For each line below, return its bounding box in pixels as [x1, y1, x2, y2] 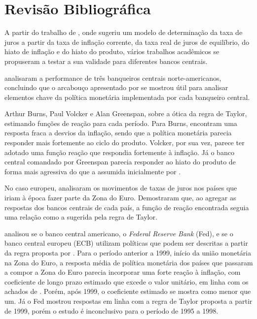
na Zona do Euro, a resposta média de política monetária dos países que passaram [4, 257, 253, 267]
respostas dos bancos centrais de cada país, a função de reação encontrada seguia [4, 202, 249, 212]
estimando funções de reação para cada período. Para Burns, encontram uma [4, 118, 237, 128]
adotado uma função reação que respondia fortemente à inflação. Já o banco [4, 147, 234, 157]
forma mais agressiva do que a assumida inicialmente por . [4, 166, 181, 176]
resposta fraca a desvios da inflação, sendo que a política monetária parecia [4, 128, 232, 138]
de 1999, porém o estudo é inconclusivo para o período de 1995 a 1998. [4, 305, 219, 316]
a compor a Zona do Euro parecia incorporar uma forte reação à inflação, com [4, 267, 241, 277]
